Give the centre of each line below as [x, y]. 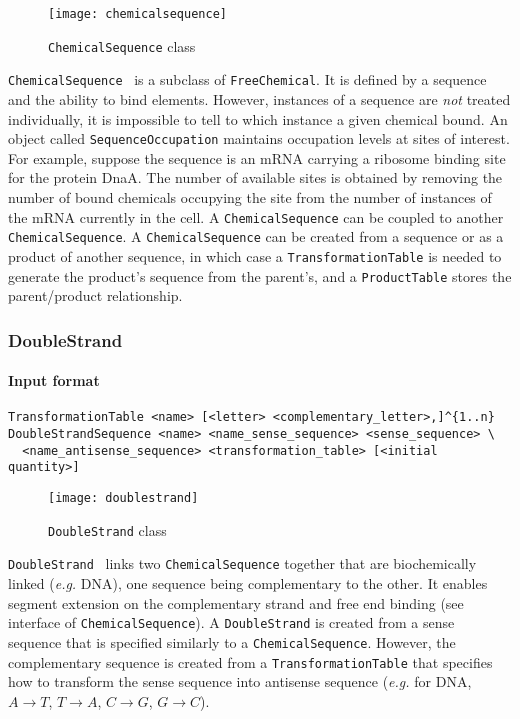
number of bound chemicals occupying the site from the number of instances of [250, 197]
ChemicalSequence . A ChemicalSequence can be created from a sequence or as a [256, 236]
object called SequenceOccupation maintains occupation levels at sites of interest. [259, 138]
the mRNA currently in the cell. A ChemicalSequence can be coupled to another [256, 216]
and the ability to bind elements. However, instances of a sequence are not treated [259, 98]
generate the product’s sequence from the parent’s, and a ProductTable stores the [260, 275]
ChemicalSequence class [122, 45]
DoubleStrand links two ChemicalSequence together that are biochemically [242, 563]
